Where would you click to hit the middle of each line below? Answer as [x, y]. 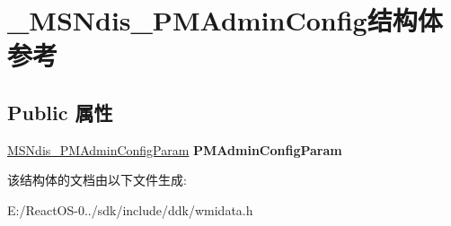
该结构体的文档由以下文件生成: [97, 180]
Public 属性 [60, 112]
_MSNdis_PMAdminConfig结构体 [225, 20]
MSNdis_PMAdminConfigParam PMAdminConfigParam [175, 149]
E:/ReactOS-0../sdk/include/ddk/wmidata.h [130, 209]
